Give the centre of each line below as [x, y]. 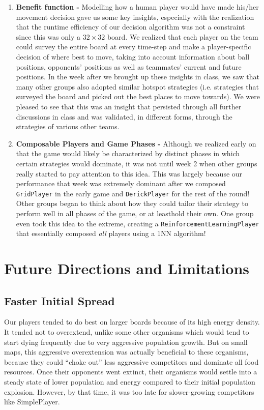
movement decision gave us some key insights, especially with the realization [135, 17]
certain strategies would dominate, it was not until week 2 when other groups [137, 163]
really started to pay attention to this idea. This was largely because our [129, 173]
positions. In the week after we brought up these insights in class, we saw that [138, 77]
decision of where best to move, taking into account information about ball [133, 56]
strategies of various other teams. [68, 126]
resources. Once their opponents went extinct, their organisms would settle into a [131, 372]
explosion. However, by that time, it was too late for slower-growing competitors [129, 391]
